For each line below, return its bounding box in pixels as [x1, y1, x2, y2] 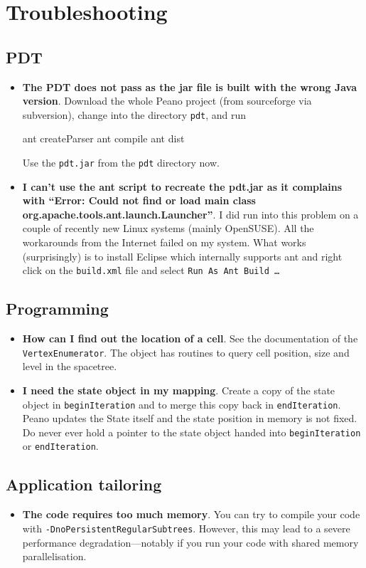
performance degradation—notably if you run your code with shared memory [22, 535, 359, 549]
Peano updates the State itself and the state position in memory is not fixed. [22, 411, 357, 426]
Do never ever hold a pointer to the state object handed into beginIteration [22, 424, 361, 439]
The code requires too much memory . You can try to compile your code [22, 507, 360, 522]
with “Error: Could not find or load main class [22, 193, 256, 208]
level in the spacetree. [22, 359, 117, 374]
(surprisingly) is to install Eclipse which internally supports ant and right [22, 248, 343, 263]
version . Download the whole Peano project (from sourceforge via [22, 93, 312, 108]
